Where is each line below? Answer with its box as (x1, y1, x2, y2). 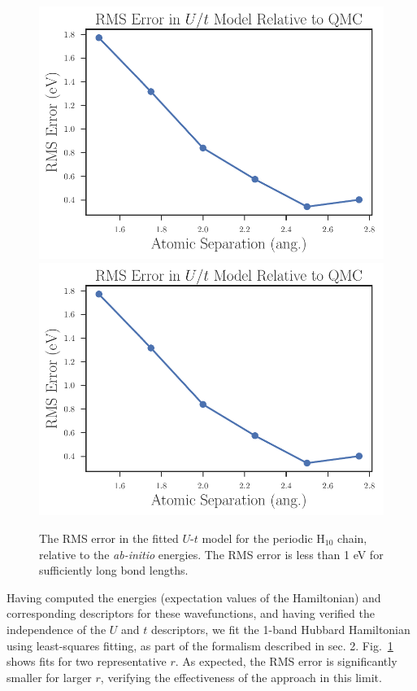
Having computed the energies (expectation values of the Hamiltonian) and (7, 588, 381, 606)
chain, (337, 530, 367, 547)
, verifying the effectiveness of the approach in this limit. (100, 668, 382, 685)
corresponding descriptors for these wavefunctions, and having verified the (7, 605, 375, 622)
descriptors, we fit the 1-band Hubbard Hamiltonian (150, 621, 410, 637)
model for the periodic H (202, 530, 325, 547)
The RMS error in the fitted (39, 530, 179, 547)
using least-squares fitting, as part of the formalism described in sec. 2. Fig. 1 (7, 636, 393, 654)
